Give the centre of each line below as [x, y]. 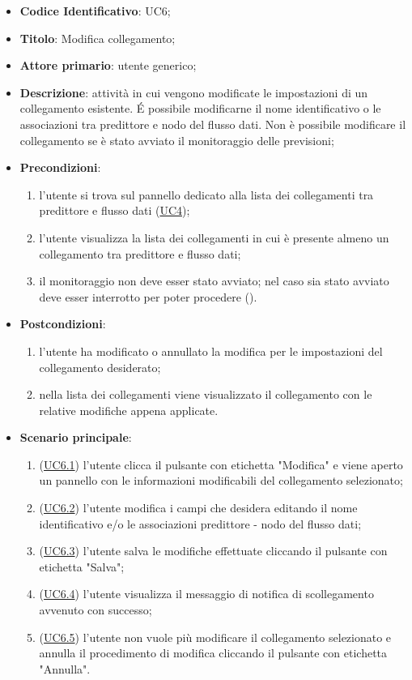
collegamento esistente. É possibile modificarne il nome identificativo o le [200, 108]
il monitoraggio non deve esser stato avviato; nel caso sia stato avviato [214, 281]
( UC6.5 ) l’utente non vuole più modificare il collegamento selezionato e [215, 637]
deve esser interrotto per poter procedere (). [148, 296]
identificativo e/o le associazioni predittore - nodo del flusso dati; [200, 523]
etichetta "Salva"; [82, 566]
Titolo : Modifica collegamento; [98, 38]
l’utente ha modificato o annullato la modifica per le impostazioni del [211, 351]
